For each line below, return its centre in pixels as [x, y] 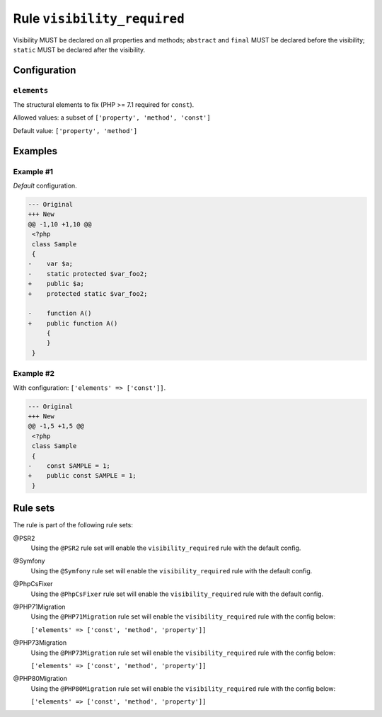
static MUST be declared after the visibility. [79, 50]
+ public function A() [73, 323]
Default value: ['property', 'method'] [75, 130]
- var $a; [51, 264]
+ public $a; [56, 284]
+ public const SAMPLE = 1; [82, 476]
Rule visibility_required [99, 18]
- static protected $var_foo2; [88, 274]
